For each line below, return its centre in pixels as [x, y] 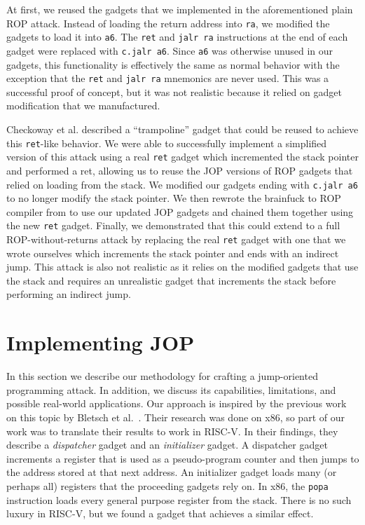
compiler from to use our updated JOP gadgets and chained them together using [180, 211]
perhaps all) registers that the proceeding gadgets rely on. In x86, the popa [167, 485]
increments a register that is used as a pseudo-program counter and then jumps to [183, 458]
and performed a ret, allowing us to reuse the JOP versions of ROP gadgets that [180, 170]
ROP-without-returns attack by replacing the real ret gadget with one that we [176, 239]
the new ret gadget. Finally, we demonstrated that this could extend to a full [173, 225]
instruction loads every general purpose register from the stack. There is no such [179, 499]
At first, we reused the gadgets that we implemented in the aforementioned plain [180, 9]
